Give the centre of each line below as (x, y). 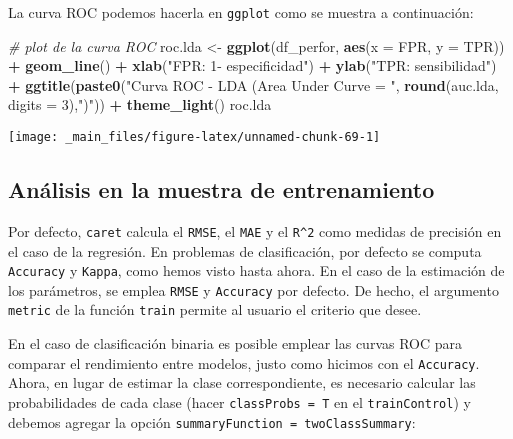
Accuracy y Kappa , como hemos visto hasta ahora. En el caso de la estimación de (256, 270)
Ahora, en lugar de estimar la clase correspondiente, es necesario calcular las (242, 382)
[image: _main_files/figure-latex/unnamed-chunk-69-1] (194, 137)
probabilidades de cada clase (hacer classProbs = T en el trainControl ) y (239, 401)
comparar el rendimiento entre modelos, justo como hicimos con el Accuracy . (244, 362)
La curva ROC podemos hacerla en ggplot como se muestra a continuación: (241, 12)
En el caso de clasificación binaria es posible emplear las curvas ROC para (235, 343)
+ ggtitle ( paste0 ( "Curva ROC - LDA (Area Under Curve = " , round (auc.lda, (253, 84)
